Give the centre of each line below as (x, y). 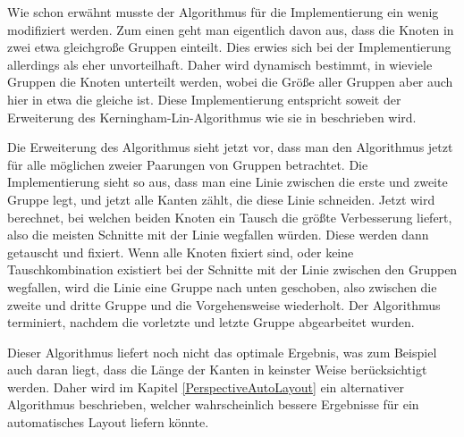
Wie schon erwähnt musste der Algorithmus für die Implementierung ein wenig (223, 12)
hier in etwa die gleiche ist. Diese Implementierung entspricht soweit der (204, 99)
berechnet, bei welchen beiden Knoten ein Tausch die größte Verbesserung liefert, (230, 217)
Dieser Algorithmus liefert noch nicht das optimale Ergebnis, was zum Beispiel (222, 352)
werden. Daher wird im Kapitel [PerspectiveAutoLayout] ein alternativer (206, 387)
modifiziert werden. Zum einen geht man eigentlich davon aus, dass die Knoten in (231, 29)
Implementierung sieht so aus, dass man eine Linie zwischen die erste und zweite (228, 182)
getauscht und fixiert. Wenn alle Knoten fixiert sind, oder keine (181, 252)
